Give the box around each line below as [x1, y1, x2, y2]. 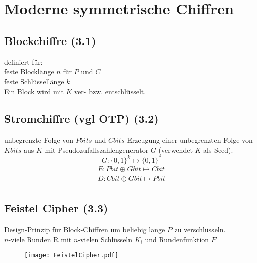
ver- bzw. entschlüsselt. [74, 86, 146, 97]
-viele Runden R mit [8, 234, 72, 244]
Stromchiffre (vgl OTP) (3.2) [4, 111, 159, 126]
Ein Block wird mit [4, 86, 64, 97]
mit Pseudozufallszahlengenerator [45, 144, 149, 155]
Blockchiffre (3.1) [4, 32, 96, 48]
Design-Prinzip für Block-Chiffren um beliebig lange [4, 224, 165, 235]
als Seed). [203, 144, 233, 155]
